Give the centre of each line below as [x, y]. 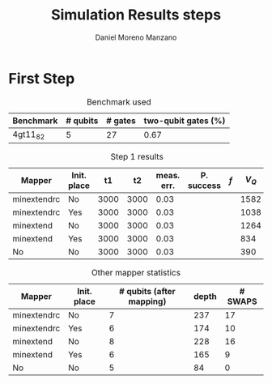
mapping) [147, 301]
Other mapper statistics [136, 272]
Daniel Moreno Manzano [136, 37]
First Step [42, 78]
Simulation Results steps [136, 15]
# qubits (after [147, 291]
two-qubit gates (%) [185, 121]
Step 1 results [137, 156]
